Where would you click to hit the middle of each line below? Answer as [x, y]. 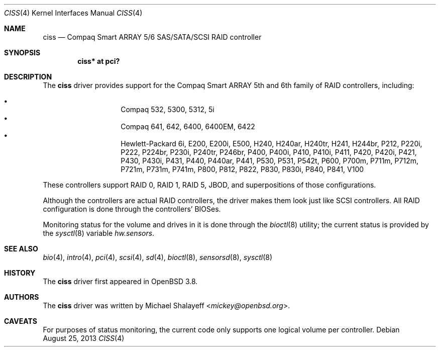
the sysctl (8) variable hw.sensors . [99, 233]
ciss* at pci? [99, 61]
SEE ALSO [21, 249]
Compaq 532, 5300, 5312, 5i [168, 109]
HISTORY [20, 273]
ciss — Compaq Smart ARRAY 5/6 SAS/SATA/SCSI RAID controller [152, 37]
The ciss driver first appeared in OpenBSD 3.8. [120, 281]
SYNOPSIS [22, 53]
